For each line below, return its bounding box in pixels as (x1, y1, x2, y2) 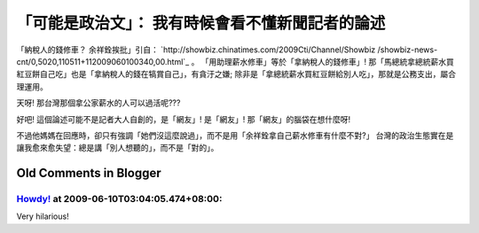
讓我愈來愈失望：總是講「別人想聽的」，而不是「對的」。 (16, 143, 219, 153)
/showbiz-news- (377, 44, 438, 55)
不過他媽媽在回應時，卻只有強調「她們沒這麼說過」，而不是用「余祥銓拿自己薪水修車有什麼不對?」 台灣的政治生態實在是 (16, 129, 454, 141)
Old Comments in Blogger (16, 166, 161, 181)
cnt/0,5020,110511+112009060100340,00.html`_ (16, 56, 190, 66)
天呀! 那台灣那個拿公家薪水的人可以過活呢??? (16, 97, 181, 108)
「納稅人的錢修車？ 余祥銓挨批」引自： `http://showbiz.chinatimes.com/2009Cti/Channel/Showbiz (16, 44, 376, 55)
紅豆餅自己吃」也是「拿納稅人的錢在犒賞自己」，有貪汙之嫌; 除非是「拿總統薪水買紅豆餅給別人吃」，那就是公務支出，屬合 (16, 69, 457, 80)
